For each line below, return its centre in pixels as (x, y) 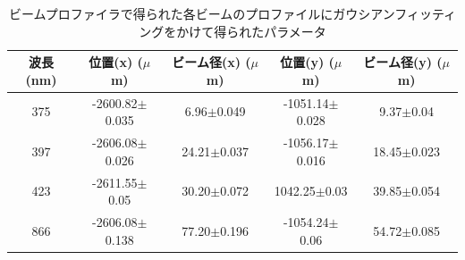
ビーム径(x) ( (211, 62)
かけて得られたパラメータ (251, 31)
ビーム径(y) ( (403, 62)
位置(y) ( (307, 62)
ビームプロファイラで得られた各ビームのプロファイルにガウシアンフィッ (220, 13)
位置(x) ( (116, 62)
